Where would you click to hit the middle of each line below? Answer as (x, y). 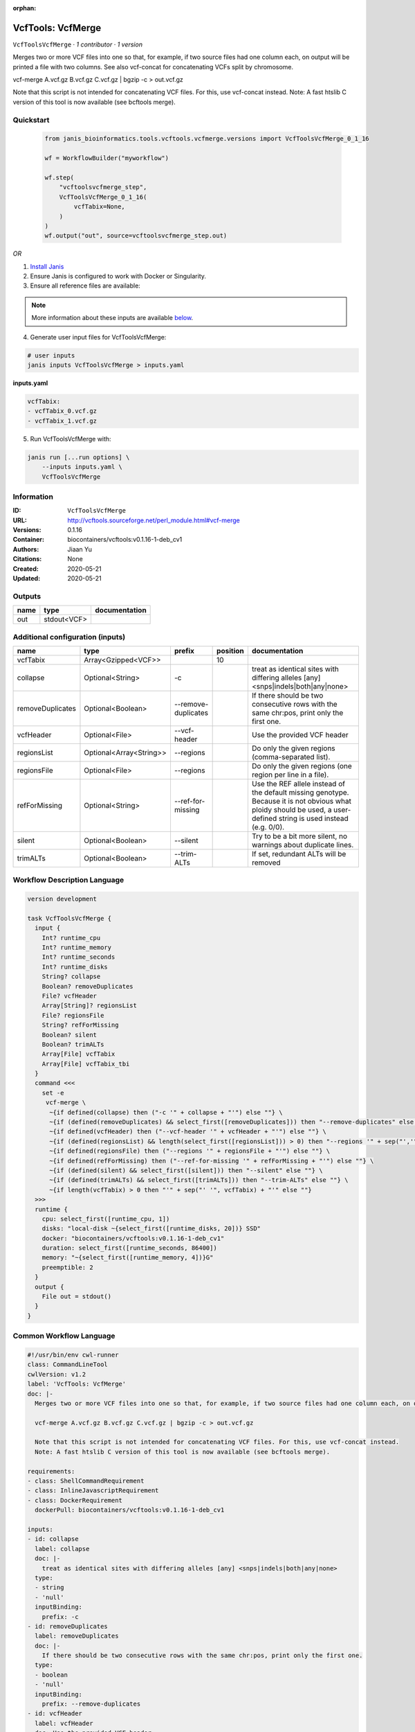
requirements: (51, 1471)
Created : (26, 569)
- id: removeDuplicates (68, 1626)
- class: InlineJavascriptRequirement (93, 1491)
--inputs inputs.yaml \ (82, 467)
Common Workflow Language (64, 1336)
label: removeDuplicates (77, 1636)
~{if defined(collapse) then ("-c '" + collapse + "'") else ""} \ (166, 1112)
